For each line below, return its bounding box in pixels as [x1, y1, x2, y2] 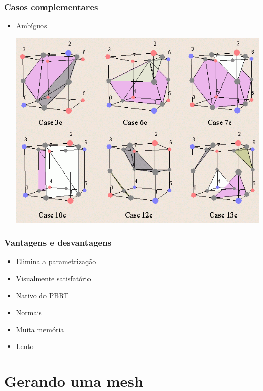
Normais [16, 307, 42, 318]
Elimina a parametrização [16, 256, 96, 267]
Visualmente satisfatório [16, 273, 91, 283]
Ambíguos [16, 20, 47, 31]
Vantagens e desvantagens [4, 236, 112, 249]
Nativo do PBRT [16, 290, 69, 300]
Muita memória [16, 324, 64, 334]
